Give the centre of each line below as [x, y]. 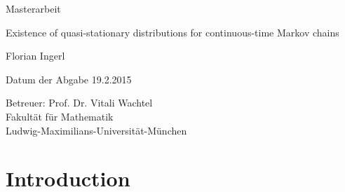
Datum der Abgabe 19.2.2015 [69, 79]
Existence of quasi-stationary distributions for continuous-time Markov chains [172, 32]
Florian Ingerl [35, 56]
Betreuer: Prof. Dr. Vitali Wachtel [79, 103]
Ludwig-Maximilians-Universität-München [96, 130]
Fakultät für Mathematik [60, 116]
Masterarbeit [33, 8]
